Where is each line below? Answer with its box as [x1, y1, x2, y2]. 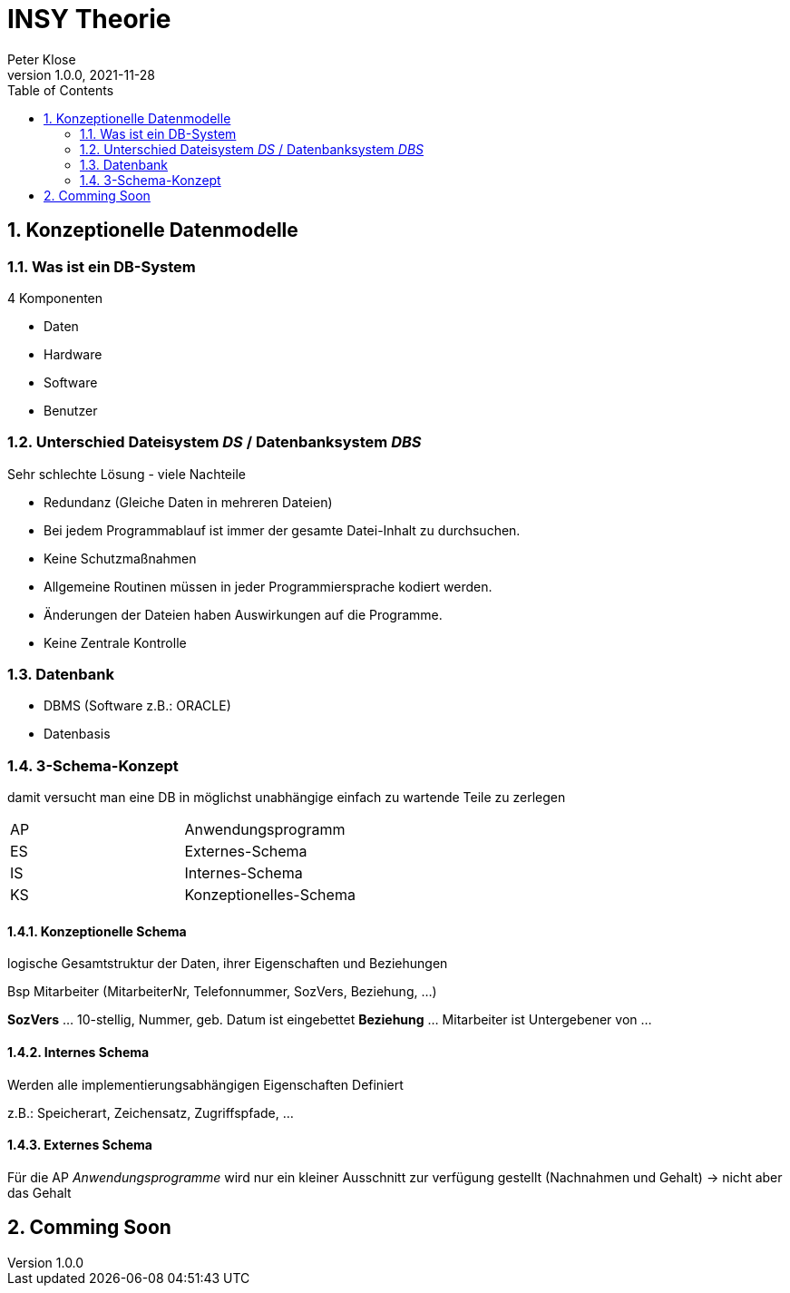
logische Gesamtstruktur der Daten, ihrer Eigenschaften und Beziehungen [7, 955, 448, 972]
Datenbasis [44, 726, 111, 742]
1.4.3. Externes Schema [7, 1137, 152, 1153]
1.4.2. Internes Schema [7, 1044, 150, 1061]
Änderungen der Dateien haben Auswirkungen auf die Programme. [44, 606, 443, 622]
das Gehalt [7, 1184, 72, 1200]
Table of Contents [7, 82, 114, 98]
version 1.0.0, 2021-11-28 [7, 66, 155, 83]
